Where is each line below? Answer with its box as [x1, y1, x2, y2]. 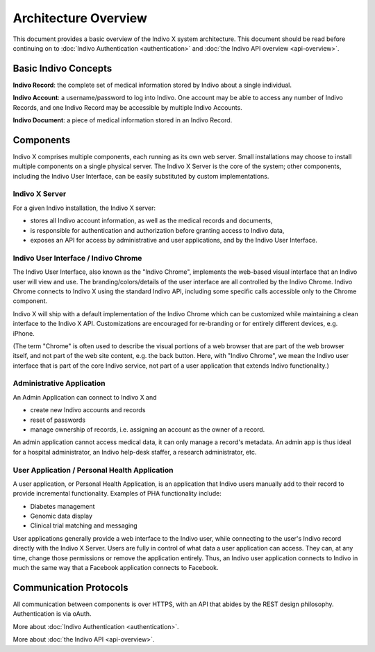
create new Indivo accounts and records [30, 406, 146, 414]
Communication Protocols [12, 581, 128, 594]
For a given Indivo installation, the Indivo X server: [12, 204, 156, 212]
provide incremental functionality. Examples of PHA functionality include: [12, 489, 222, 498]
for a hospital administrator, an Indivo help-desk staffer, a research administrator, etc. [12, 448, 257, 456]
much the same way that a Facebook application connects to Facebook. [12, 564, 219, 572]
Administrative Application [12, 379, 106, 389]
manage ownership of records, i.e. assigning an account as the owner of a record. [30, 425, 265, 434]
